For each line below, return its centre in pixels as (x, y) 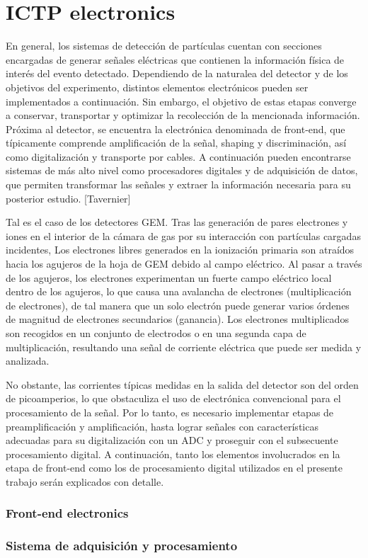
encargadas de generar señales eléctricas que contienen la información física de (175, 59)
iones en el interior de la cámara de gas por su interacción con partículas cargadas (183, 235)
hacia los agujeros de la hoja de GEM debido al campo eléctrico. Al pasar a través (184, 264)
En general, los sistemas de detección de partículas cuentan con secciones (164, 46)
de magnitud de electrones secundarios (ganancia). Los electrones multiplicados (177, 319)
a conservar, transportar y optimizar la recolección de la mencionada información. (183, 115)
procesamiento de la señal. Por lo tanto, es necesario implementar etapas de (170, 412)
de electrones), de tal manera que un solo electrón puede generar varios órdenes (178, 305)
